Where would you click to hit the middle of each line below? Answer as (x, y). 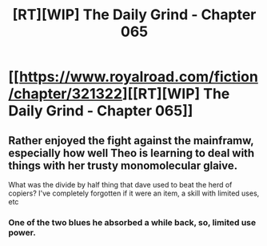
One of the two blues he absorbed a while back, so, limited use (132, 222)
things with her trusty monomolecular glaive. (123, 165)
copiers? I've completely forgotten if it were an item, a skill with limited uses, (134, 193)
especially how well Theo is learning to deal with (132, 153)
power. (22, 232)
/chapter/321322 (65, 94)
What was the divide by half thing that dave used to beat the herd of (120, 185)
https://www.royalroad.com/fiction (138, 77)
